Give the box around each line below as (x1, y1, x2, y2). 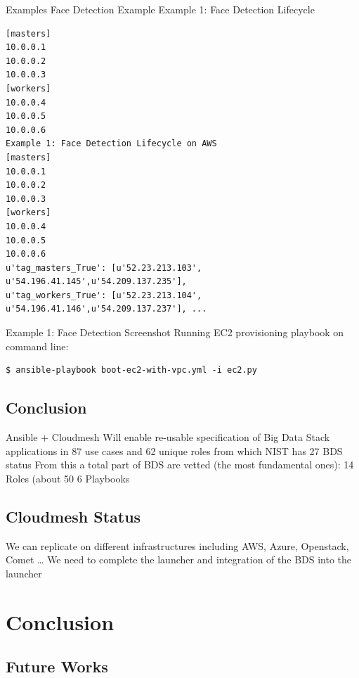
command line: (6, 338, 69, 353)
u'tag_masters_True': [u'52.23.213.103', (6, 262, 202, 273)
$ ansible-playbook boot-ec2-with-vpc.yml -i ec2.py (6, 365, 257, 376)
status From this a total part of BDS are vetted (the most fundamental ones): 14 (6, 457, 354, 472)
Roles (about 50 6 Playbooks (6, 471, 130, 485)
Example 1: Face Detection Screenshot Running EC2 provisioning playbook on (6, 325, 344, 340)
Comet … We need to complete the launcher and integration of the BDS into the (6, 552, 352, 567)
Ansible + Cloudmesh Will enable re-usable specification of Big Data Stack (6, 430, 330, 444)
